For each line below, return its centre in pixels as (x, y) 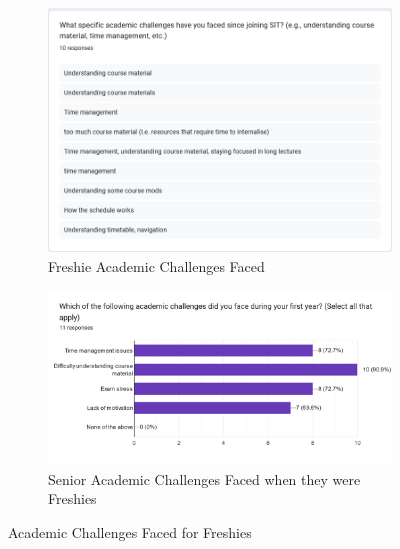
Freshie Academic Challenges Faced (156, 265)
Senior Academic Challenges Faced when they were (204, 478)
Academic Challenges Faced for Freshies (130, 531)
